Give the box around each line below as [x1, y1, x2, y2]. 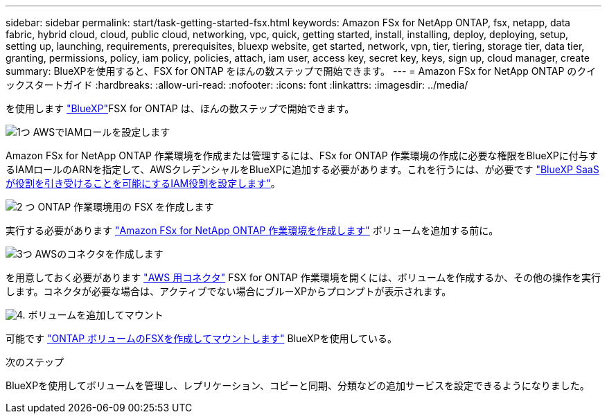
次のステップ [6, 356, 64, 368]
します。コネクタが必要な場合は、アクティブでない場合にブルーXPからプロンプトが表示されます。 [6, 285, 452, 297]
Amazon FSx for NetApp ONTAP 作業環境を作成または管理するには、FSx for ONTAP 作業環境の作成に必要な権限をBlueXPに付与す [6, 150, 598, 161]
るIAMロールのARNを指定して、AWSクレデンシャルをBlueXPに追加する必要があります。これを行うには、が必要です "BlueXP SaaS [6, 163, 599, 175]
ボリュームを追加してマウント [28, 309, 164, 321]
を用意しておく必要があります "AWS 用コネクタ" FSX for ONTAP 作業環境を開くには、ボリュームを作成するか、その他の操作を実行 [6, 271, 601, 283]
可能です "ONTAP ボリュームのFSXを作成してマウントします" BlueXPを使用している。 [6, 332, 398, 344]
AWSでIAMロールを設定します [33, 126, 170, 138]
